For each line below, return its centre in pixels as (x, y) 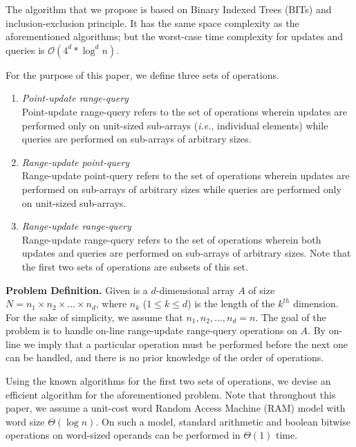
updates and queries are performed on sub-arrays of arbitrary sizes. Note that (186, 253)
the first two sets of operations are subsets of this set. (135, 266)
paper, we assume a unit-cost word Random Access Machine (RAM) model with (176, 408)
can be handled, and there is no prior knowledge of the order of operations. (165, 357)
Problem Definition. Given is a (77, 290)
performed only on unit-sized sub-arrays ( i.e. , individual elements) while (175, 125)
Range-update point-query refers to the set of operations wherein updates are (186, 175)
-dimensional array (195, 290)
